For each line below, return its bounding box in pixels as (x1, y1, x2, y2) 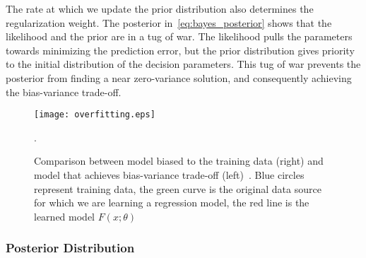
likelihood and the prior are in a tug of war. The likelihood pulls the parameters (6, 29, 353, 44)
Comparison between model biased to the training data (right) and (34, 153, 324, 168)
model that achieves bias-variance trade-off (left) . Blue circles (34, 168, 305, 182)
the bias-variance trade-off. (6, 84, 122, 99)
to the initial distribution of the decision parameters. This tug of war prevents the (6, 57, 361, 71)
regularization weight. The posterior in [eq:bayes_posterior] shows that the (6, 15, 332, 30)
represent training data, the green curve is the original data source (34, 181, 321, 196)
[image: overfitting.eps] (34, 110, 155, 120)
